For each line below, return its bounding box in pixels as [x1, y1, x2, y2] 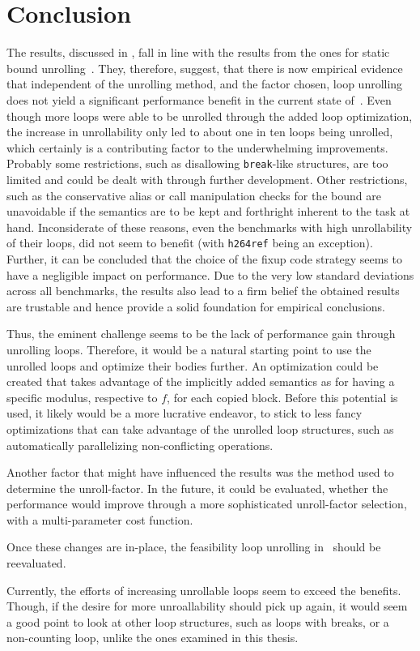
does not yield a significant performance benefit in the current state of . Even [6, 91, 392, 108]
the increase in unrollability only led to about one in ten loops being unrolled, [6, 123, 393, 140]
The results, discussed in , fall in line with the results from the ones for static [6, 44, 390, 61]
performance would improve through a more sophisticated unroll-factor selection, [6, 495, 407, 512]
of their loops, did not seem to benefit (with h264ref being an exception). [6, 234, 373, 251]
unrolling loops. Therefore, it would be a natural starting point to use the [6, 340, 371, 358]
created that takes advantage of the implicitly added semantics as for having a [6, 373, 395, 390]
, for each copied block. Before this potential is [167, 388, 398, 405]
